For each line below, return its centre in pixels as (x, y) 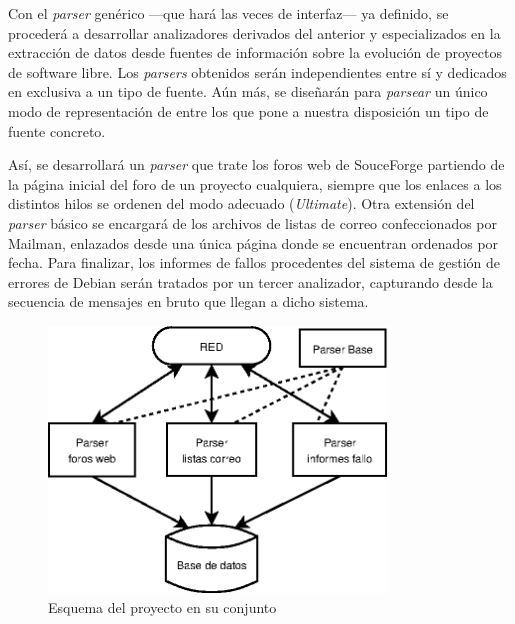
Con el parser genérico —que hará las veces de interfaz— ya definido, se (228, 13)
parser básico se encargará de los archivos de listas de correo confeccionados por (253, 222)
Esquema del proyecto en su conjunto (162, 606)
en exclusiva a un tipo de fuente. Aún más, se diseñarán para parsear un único (248, 91)
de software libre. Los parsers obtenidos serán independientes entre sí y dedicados (257, 71)
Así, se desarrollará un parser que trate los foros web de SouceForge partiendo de (256, 164)
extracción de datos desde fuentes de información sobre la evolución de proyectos (255, 52)
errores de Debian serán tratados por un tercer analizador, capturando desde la (250, 281)
